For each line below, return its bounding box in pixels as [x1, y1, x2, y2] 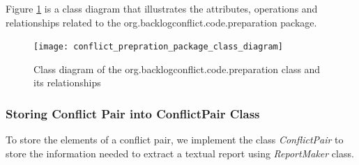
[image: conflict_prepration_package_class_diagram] [33, 42, 283, 52]
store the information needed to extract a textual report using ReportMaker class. [6, 146, 354, 160]
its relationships [33, 75, 101, 90]
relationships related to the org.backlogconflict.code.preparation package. [6, 15, 317, 29]
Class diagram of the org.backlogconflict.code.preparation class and [33, 61, 321, 76]
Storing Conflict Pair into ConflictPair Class [6, 104, 260, 122]
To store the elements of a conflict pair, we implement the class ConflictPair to [6, 132, 344, 147]
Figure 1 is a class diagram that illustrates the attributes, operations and [6, 1, 318, 15]
